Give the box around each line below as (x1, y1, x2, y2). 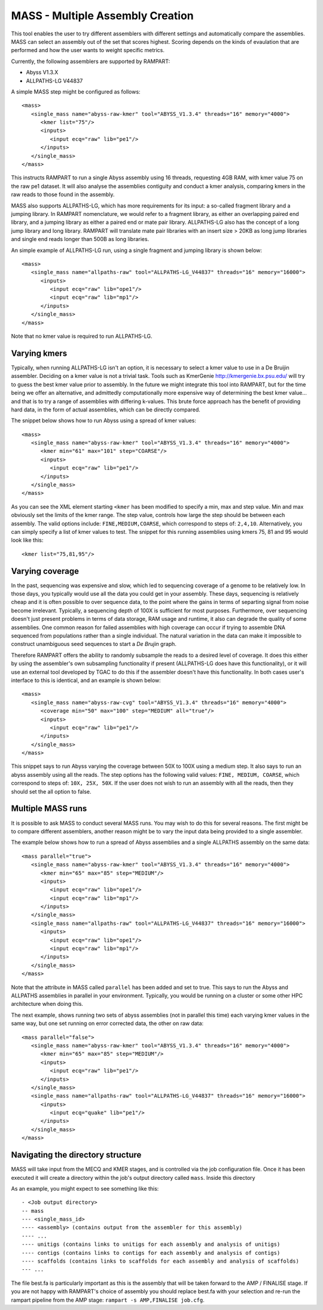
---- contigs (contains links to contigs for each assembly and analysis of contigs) (22, 1249, 281, 1256)
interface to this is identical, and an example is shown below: (11, 677, 161, 684)
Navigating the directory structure (11, 1150, 142, 1160)
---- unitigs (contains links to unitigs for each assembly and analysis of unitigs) (22, 1241, 281, 1248)
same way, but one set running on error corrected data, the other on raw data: (11, 1020, 204, 1027)
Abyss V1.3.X (26, 69, 59, 76)
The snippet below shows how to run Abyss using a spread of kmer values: (11, 417, 197, 424)
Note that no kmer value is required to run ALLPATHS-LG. (11, 333, 153, 340)
